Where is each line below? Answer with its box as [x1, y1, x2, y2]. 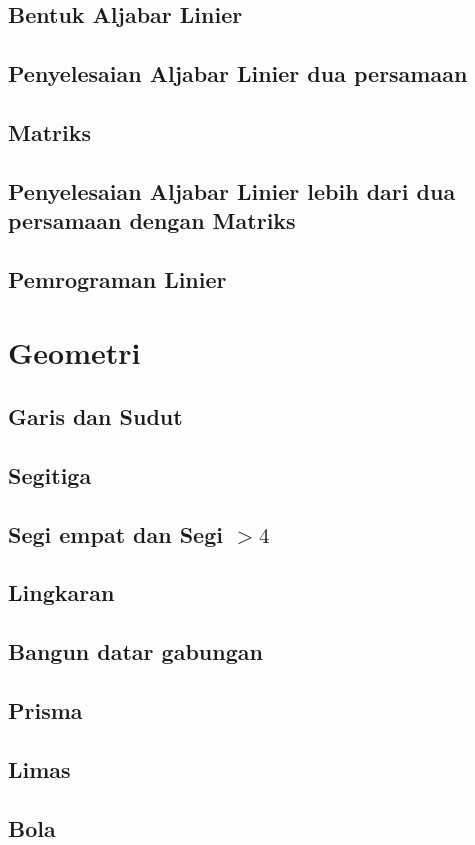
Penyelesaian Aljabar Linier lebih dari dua [8, 175, 456, 206]
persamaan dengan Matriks [8, 205, 296, 236]
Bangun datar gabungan [8, 636, 263, 667]
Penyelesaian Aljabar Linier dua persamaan [8, 58, 468, 89]
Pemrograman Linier [8, 263, 227, 294]
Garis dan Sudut [8, 401, 183, 432]
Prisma [8, 694, 83, 725]
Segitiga [8, 459, 92, 490]
